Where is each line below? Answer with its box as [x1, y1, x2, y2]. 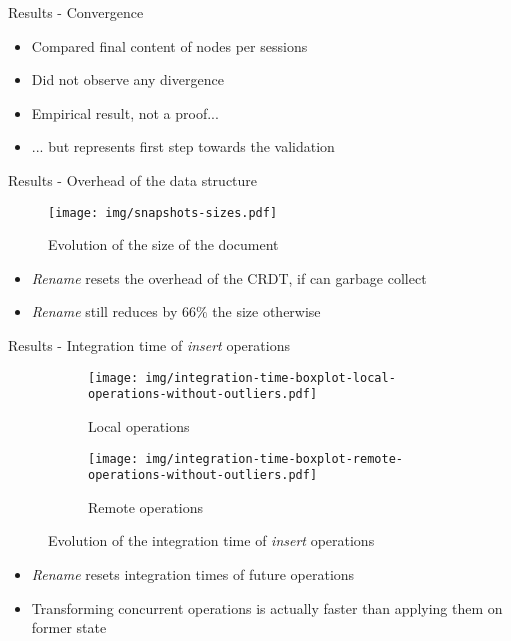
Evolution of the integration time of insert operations [48, 530, 375, 551]
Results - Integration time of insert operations [8, 335, 290, 355]
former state [31, 617, 107, 638]
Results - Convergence [8, 2, 144, 22]
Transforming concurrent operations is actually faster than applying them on [31, 597, 503, 618]
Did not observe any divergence [31, 69, 224, 90]
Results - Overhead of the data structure [8, 169, 258, 190]
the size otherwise [212, 301, 321, 322]
